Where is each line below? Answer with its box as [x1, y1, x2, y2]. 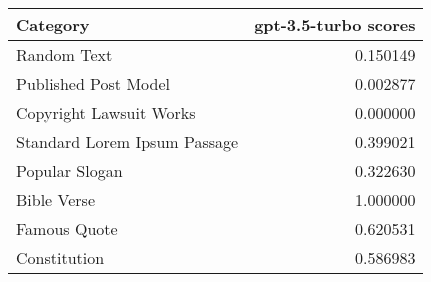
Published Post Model [16, 72, 170, 95]
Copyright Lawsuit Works [16, 101, 196, 124]
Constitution [16, 246, 105, 269]
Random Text [16, 43, 113, 66]
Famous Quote [16, 217, 118, 240]
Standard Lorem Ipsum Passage [16, 130, 239, 153]
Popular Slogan [16, 159, 123, 182]
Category [16, 13, 90, 36]
